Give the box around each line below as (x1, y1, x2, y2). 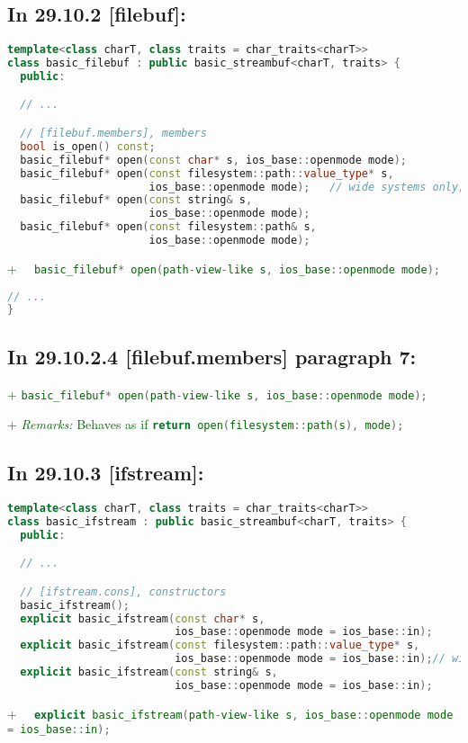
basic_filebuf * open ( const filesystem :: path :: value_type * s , (20, 166, 394, 180)
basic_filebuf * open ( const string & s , (20, 193, 253, 207)
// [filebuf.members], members (20, 127, 207, 140)
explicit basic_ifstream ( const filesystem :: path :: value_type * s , (20, 639, 420, 652)
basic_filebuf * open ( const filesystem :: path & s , (20, 220, 317, 234)
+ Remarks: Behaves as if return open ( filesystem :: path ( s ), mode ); (7, 415, 404, 434)
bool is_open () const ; (20, 139, 156, 153)
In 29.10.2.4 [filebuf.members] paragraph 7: (7, 342, 417, 370)
